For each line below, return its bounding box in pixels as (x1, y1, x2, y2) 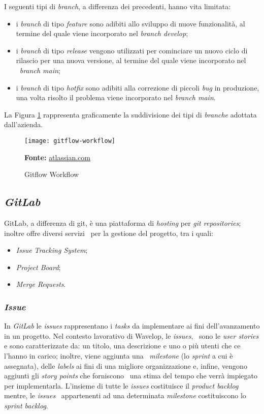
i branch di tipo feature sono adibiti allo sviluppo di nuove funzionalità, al (16, 18, 245, 28)
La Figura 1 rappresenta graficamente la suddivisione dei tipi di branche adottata (4, 109, 257, 120)
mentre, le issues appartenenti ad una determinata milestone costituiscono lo (4, 390, 246, 401)
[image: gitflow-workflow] (24, 137, 115, 144)
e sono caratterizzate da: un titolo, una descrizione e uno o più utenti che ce (4, 340, 241, 351)
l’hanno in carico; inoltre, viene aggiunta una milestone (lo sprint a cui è (4, 350, 233, 361)
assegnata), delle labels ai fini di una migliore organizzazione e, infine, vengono (4, 360, 247, 371)
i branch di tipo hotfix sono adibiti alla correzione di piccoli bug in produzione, (16, 82, 259, 93)
